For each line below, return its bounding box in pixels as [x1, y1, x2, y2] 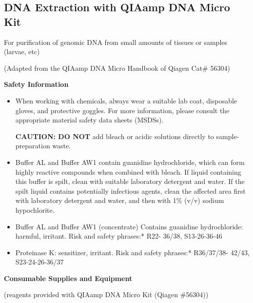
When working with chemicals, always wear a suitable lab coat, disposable [15, 95, 237, 105]
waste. [52, 141, 71, 151]
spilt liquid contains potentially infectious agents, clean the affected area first [15, 185, 246, 196]
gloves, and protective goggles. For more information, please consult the [15, 105, 230, 115]
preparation [15, 141, 50, 151]
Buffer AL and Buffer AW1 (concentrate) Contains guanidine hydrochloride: [15, 221, 243, 231]
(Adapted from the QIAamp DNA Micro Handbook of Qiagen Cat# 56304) [4, 62, 230, 73]
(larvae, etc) [4, 46, 40, 57]
